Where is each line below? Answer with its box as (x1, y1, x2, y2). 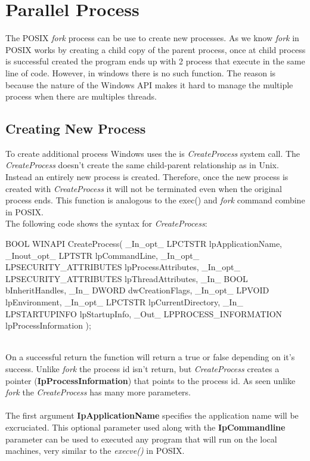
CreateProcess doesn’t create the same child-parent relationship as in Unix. (5, 159, 279, 171)
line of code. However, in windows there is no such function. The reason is (5, 66, 276, 79)
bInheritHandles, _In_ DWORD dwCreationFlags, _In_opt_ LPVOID (5, 284, 269, 296)
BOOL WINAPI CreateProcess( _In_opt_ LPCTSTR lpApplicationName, (5, 237, 282, 250)
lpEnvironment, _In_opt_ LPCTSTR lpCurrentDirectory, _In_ (5, 296, 243, 308)
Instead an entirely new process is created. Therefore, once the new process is (5, 171, 289, 183)
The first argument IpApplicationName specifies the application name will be (5, 409, 299, 422)
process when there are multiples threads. (5, 90, 157, 103)
